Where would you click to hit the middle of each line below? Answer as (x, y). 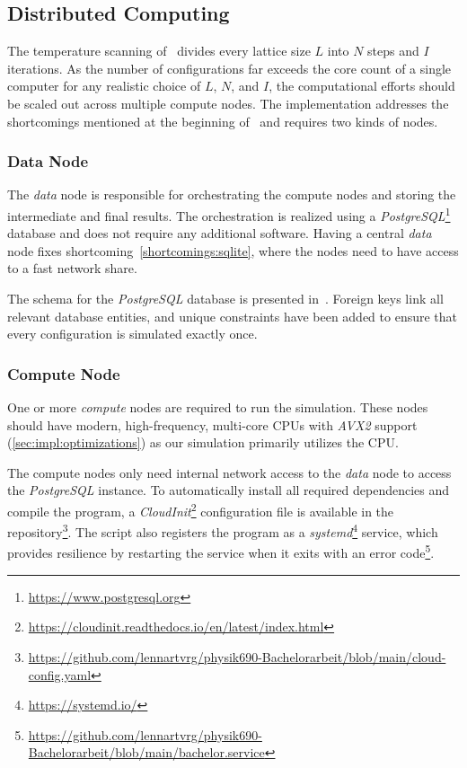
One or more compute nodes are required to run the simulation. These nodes (218, 407)
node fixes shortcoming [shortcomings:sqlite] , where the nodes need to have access (233, 250)
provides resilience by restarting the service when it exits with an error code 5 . (221, 552)
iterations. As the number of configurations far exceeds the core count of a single (229, 68)
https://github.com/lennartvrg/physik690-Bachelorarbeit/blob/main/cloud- (237, 656)
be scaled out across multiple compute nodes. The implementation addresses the (228, 103)
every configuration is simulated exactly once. (132, 334)
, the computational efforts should (362, 86)
